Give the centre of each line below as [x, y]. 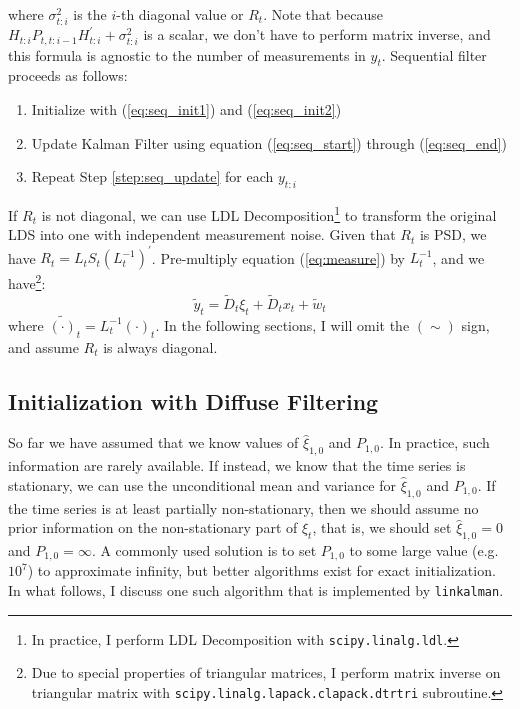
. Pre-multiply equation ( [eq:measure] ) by [278, 257]
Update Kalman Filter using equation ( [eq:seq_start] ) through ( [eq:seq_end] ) [269, 142]
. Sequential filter [434, 54]
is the [90, 14]
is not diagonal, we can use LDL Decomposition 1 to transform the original [269, 213]
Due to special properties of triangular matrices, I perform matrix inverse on [266, 672]
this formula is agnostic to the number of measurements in [187, 54]
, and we [458, 257]
